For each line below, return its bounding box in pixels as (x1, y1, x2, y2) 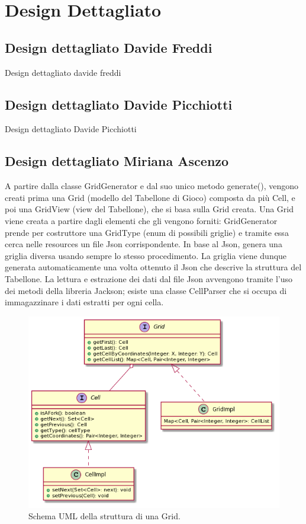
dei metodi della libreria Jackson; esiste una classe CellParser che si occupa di (5, 284, 287, 296)
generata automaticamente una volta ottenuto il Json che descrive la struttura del (5, 261, 302, 273)
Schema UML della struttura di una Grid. (28, 510, 181, 522)
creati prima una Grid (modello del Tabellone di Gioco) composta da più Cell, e (5, 191, 295, 203)
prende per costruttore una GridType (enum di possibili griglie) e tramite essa (5, 226, 289, 238)
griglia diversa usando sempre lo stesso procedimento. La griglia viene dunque (5, 249, 287, 261)
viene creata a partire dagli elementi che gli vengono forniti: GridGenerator (5, 214, 278, 226)
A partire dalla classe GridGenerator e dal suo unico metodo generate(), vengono (5, 180, 299, 192)
